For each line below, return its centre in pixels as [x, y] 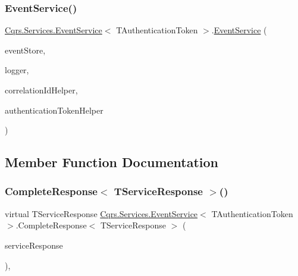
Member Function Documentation [112, 162]
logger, [17, 70]
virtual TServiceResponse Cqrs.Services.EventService [101, 213]
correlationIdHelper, [41, 90]
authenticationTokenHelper [54, 110]
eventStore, [25, 50]
